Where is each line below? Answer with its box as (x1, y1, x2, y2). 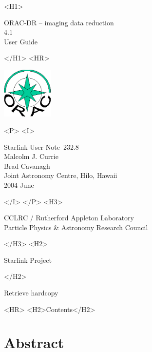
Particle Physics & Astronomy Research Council (4, 222, 148, 232)
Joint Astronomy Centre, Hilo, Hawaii (4, 170, 117, 180)
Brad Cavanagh (4, 160, 50, 171)
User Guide (4, 36, 38, 46)
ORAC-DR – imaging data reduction (4, 17, 114, 27)
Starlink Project (4, 254, 52, 265)
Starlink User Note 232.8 (4, 141, 79, 152)
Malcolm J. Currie (4, 151, 58, 161)
